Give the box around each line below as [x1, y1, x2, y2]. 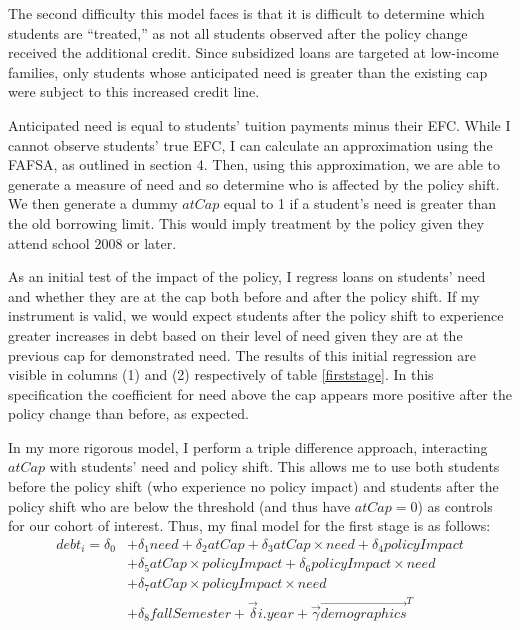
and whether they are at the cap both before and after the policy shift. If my [8, 285, 480, 306]
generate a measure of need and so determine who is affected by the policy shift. [8, 173, 500, 194]
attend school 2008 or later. [8, 232, 177, 253]
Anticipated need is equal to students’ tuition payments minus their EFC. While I [8, 114, 511, 135]
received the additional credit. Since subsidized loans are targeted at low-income [8, 42, 499, 63]
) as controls [417, 495, 493, 516]
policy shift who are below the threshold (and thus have [8, 495, 351, 516]
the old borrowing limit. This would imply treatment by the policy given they [8, 212, 485, 233]
